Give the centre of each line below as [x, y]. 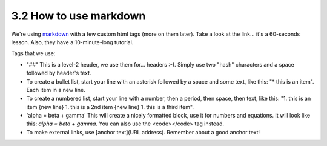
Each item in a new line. [56, 90]
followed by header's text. [59, 73]
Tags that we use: [33, 53]
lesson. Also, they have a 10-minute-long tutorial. [72, 42]
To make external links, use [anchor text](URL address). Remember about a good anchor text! [143, 132]
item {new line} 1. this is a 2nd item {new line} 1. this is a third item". [110, 107]
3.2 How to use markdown [78, 16]
